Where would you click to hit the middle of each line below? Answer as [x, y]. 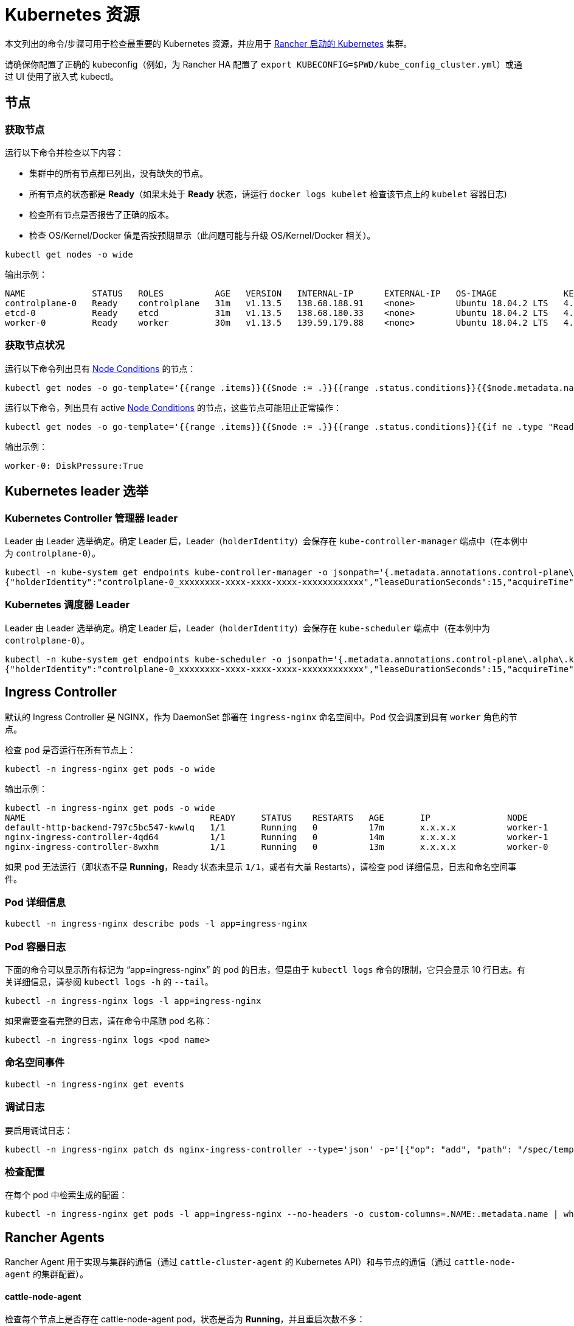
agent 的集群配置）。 [47, 1274]
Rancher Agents [55, 1237]
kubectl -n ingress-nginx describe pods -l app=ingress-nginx [156, 924]
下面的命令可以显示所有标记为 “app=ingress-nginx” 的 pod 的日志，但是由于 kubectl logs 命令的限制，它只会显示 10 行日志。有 [265, 970]
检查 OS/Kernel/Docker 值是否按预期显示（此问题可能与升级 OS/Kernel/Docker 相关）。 [202, 235]
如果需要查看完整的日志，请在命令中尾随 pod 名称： [109, 1021]
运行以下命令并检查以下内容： [64, 152]
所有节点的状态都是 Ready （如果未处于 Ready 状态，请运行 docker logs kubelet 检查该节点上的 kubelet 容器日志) [268, 194]
